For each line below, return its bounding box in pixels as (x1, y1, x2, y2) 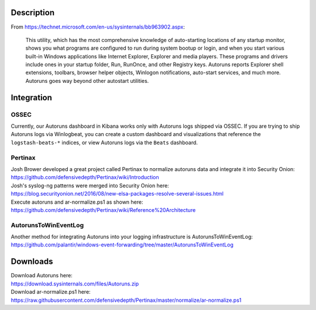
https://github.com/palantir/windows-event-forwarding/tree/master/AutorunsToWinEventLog (11, 241, 233, 248)
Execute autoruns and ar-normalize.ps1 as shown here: (11, 198, 143, 205)
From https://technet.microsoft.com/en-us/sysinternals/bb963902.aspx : (11, 23, 186, 30)
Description (11, 8, 55, 18)
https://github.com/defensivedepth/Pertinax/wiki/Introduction (11, 174, 159, 181)
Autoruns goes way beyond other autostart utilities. (25, 77, 149, 84)
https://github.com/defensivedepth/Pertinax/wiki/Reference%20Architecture (11, 206, 196, 213)
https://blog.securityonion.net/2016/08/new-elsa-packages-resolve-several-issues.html (11, 190, 224, 197)
